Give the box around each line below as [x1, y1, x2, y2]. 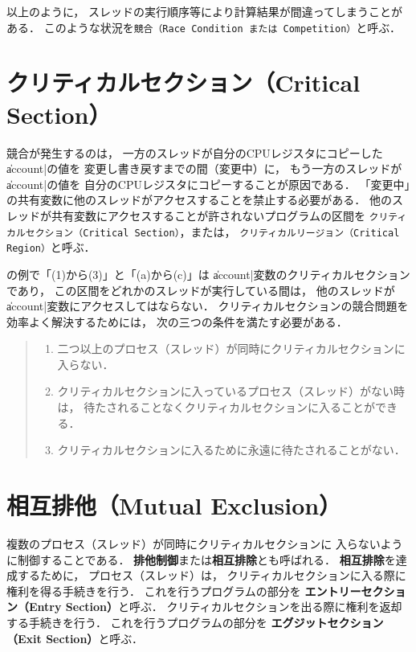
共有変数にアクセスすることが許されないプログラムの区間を [51, 207, 365, 223]
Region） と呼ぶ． [6, 239, 96, 256]
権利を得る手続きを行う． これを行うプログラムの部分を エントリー [6, 582, 361, 599]
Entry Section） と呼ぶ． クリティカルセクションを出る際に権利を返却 [28, 598, 402, 615]
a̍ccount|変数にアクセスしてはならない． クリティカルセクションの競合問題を [6, 297, 409, 314]
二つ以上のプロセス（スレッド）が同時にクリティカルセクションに [57, 340, 406, 357]
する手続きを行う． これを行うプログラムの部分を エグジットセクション [6, 613, 384, 630]
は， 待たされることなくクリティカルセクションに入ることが [57, 399, 375, 416]
